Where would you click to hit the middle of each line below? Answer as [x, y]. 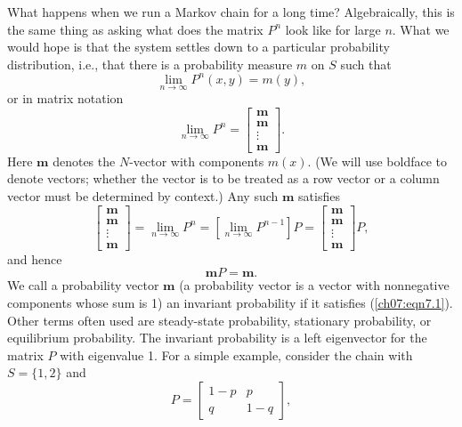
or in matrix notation [65, 98]
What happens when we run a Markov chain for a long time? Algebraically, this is [231, 12]
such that [366, 64]
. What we [421, 29]
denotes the [84, 161]
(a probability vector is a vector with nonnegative [314, 285]
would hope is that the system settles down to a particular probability [199, 47]
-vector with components [197, 161]
